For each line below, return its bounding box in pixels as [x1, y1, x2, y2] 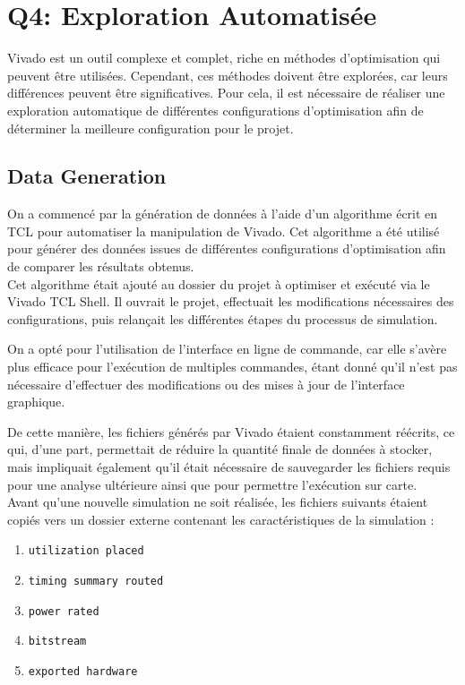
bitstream [28, 635, 87, 648]
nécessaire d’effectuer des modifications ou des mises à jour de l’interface [7, 374, 405, 393]
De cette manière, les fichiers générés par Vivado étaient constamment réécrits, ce [7, 422, 455, 441]
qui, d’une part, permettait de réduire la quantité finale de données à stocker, [7, 440, 433, 458]
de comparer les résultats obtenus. [7, 257, 194, 276]
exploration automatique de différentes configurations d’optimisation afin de [7, 100, 424, 119]
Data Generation [7, 162, 167, 190]
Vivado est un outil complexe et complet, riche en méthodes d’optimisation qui [7, 48, 441, 67]
